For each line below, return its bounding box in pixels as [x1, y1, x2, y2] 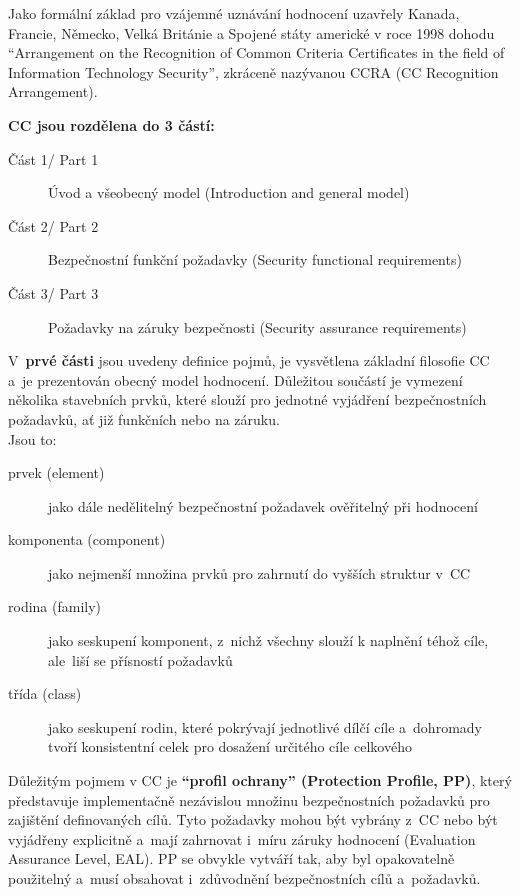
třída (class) [8, 683, 82, 704]
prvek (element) [8, 462, 105, 483]
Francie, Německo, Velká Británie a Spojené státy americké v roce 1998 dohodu [8, 22, 495, 43]
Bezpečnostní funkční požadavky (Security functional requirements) [48, 249, 462, 270]
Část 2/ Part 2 [8, 215, 99, 236]
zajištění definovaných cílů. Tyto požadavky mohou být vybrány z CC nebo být [8, 809, 498, 830]
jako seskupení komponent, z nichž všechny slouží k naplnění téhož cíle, [48, 630, 489, 651]
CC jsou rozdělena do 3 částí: [8, 114, 215, 135]
